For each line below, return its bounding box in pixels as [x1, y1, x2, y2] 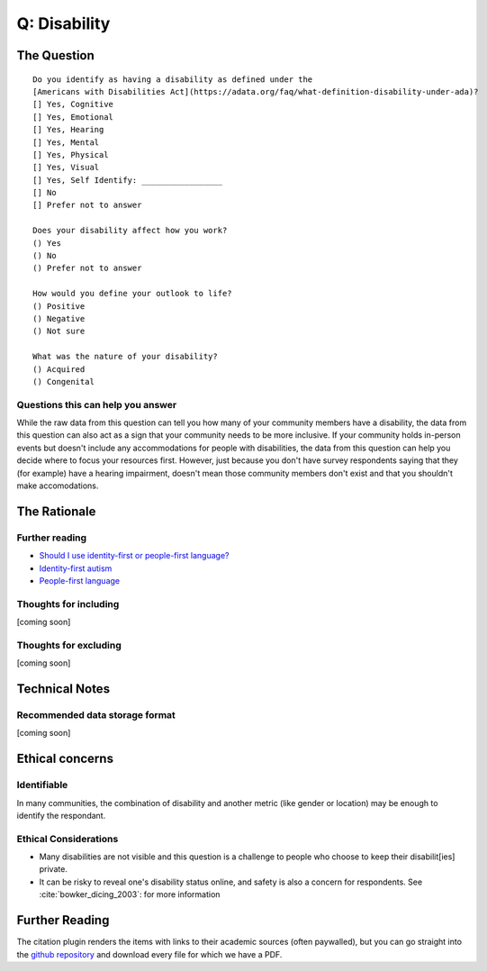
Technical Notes [16, 681, 111, 697]
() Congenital [32, 377, 95, 386]
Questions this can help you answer [16, 398, 177, 411]
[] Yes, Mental [32, 137, 100, 148]
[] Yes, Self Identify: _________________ [32, 175, 223, 185]
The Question [16, 48, 95, 63]
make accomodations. [16, 480, 99, 491]
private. [39, 864, 68, 875]
